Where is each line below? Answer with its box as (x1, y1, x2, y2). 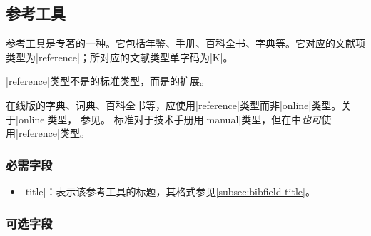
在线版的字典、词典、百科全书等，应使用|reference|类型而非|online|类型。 (6, 97, 342, 112)
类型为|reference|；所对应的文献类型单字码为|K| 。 (6, 49, 233, 64)
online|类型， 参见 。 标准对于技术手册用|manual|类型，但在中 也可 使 (18, 111, 332, 126)
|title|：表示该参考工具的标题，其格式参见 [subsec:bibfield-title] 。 (22, 183, 315, 198)
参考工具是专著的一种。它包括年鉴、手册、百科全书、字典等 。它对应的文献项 (6, 36, 365, 51)
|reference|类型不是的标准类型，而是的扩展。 (6, 73, 210, 88)
